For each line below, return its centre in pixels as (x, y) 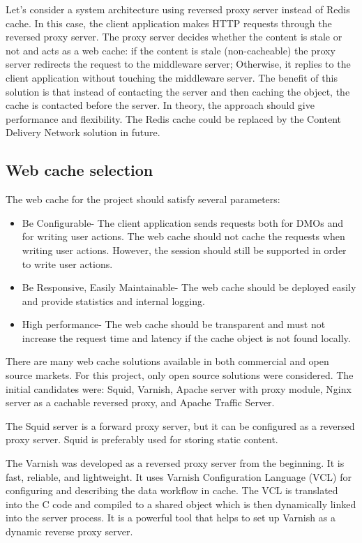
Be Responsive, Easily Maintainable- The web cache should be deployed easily (189, 287)
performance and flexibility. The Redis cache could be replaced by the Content (174, 118)
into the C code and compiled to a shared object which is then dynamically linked (181, 504)
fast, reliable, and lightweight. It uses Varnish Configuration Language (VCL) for (179, 476)
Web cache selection (80, 170)
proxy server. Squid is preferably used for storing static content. (142, 439)
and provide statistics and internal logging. (113, 300)
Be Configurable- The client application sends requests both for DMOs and (182, 222)
